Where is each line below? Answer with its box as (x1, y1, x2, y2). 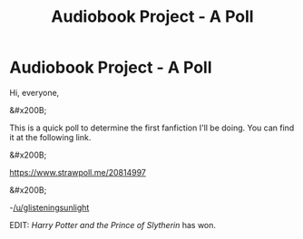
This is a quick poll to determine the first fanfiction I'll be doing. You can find (9, 122, 295, 133)
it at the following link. (9, 131, 92, 142)
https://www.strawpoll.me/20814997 (9, 167, 147, 177)
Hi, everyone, (9, 87, 60, 98)
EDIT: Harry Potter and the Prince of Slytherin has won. (9, 219, 216, 230)
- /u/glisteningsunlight (9, 202, 90, 213)
